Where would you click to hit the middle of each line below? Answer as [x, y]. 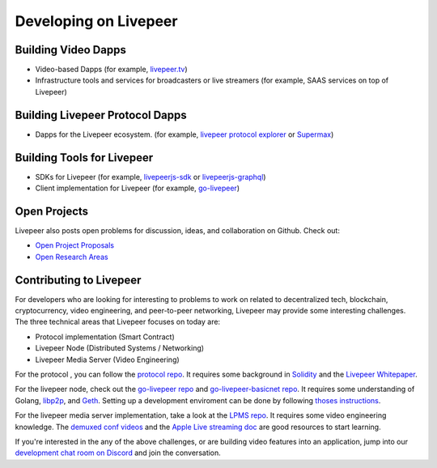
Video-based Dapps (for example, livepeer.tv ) [111, 70]
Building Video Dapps [71, 50]
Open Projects [52, 211]
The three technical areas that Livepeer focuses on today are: [118, 322]
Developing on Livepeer [96, 21]
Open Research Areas [72, 257]
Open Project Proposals [75, 245]
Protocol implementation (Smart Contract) [105, 337]
